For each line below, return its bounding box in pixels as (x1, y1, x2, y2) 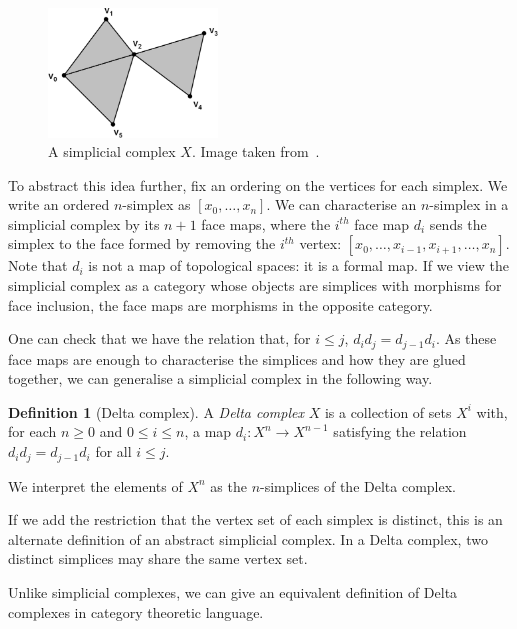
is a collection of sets (324, 401, 452, 422)
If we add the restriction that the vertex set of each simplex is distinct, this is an (8, 509, 503, 530)
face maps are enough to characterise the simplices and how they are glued (8, 348, 466, 369)
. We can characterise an (266, 194, 417, 215)
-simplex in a (429, 194, 509, 215)
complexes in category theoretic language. (8, 601, 264, 622)
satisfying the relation (333, 421, 467, 442)
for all (95, 441, 132, 462)
